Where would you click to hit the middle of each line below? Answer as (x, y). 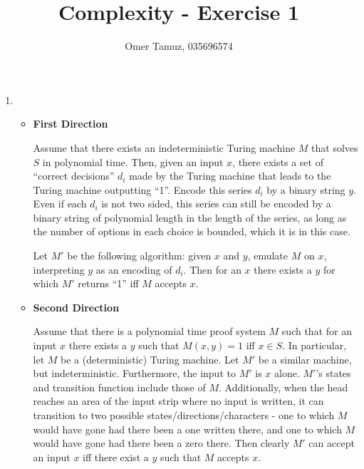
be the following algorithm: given (139, 256)
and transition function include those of (119, 387)
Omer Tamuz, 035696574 (179, 46)
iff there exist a (116, 457)
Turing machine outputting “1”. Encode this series (142, 189)
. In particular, (314, 345)
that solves (335, 147)
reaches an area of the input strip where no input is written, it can (178, 401)
